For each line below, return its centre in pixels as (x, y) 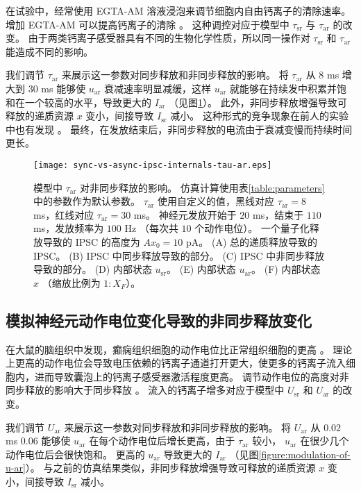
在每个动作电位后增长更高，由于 (162, 441)
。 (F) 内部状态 (286, 269)
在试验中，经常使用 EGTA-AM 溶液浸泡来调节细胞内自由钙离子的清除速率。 (178, 10)
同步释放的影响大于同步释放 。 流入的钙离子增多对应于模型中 (145, 390)
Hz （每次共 (151, 228)
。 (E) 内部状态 (201, 269)
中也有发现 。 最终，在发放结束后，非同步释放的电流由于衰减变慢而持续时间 (179, 129)
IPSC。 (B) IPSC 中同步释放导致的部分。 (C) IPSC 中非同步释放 (179, 255)
